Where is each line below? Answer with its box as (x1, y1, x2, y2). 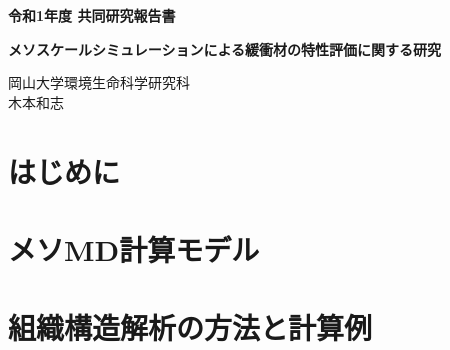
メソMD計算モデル (8, 228, 260, 269)
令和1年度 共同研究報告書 (8, 5, 176, 25)
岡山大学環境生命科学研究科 (8, 72, 190, 93)
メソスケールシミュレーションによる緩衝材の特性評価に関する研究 (8, 38, 442, 59)
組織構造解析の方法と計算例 (8, 307, 373, 348)
